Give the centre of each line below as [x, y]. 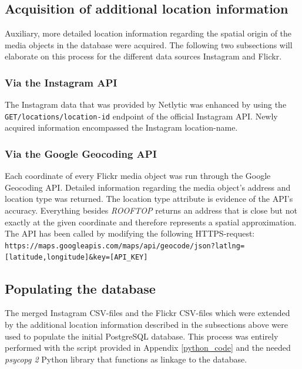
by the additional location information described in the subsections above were [146, 324]
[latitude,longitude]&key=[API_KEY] [76, 257]
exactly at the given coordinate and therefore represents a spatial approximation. [151, 222]
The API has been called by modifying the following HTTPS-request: [130, 233]
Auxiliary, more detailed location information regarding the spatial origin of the [148, 33]
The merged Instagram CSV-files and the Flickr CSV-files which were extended [147, 313]
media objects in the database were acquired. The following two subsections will [149, 44]
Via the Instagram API [61, 82]
